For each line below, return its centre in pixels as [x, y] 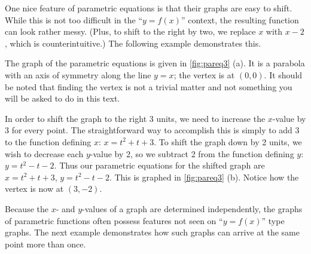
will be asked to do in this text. [62, 98]
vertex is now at [34, 189]
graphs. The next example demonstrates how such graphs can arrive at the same [152, 232]
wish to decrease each [44, 153]
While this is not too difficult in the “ [74, 19]
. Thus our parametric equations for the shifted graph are [159, 165]
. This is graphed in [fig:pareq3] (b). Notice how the [204, 177]
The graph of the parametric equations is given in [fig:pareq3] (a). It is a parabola [155, 63]
